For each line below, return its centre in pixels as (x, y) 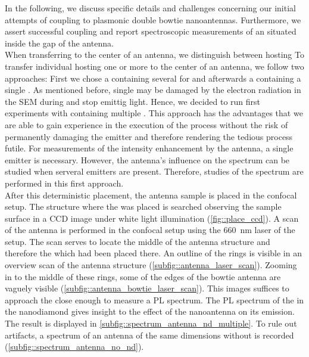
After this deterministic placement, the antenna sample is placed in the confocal (151, 195)
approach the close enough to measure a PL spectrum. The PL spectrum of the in (154, 299)
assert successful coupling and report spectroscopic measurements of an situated (151, 31)
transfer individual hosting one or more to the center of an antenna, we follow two (154, 66)
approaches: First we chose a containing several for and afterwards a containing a (153, 78)
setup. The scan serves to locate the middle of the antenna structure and (138, 241)
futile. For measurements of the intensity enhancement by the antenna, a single (149, 148)
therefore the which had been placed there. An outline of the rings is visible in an (153, 253)
